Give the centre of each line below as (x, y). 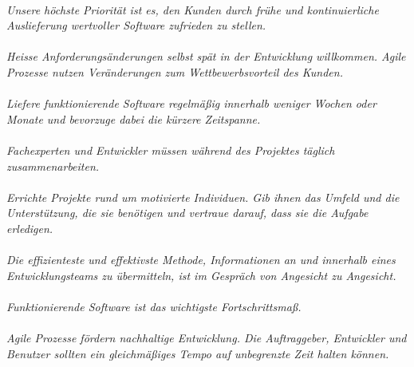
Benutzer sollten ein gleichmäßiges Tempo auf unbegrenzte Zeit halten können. (198, 353)
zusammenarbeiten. (53, 166)
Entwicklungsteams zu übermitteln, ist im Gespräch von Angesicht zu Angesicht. (201, 275)
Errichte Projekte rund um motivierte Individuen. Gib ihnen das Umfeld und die (203, 197)
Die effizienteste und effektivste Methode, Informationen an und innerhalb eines (201, 260)
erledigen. (30, 228)
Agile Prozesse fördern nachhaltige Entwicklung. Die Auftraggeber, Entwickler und (207, 338)
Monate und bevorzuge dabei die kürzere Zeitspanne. (134, 118)
